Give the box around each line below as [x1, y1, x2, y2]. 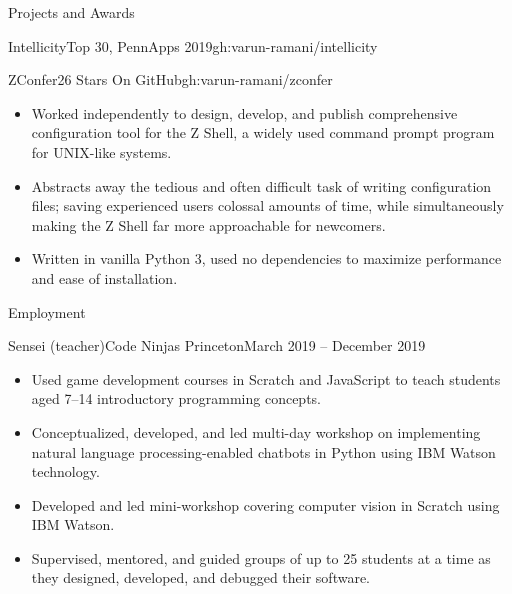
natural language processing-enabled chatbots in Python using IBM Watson [31, 441, 496, 462]
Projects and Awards [8, 2, 135, 22]
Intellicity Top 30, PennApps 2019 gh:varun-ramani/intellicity [8, 35, 378, 56]
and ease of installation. [31, 267, 178, 288]
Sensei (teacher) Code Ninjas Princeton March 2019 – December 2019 [8, 335, 426, 356]
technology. [31, 461, 100, 482]
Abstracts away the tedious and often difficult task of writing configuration [31, 175, 492, 196]
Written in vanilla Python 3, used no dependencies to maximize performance [31, 248, 502, 269]
